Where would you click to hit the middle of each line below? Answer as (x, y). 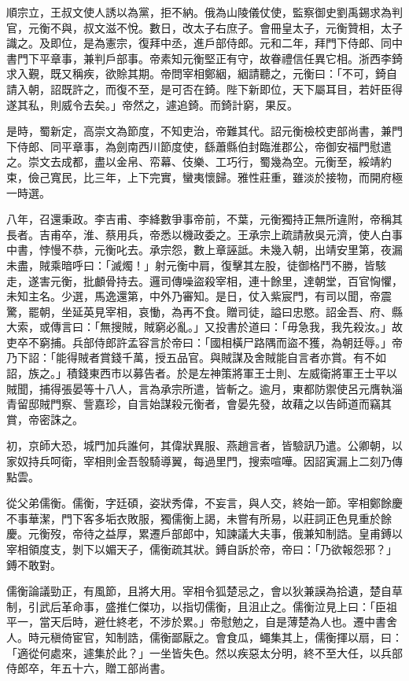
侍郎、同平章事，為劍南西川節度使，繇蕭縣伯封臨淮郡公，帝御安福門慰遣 (204, 146)
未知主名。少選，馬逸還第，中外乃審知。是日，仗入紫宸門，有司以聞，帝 (193, 296)
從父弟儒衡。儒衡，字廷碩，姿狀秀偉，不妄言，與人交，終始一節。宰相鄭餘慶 (204, 503)
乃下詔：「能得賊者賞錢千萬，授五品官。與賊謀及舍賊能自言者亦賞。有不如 (196, 357)
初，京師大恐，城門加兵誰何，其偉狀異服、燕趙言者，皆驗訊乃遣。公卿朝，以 (204, 445)
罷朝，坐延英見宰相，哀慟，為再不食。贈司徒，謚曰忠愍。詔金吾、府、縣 (215, 311)
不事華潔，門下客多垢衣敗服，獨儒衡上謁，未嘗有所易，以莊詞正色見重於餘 (199, 518)
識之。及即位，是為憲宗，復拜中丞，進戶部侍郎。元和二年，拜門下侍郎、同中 (204, 43)
